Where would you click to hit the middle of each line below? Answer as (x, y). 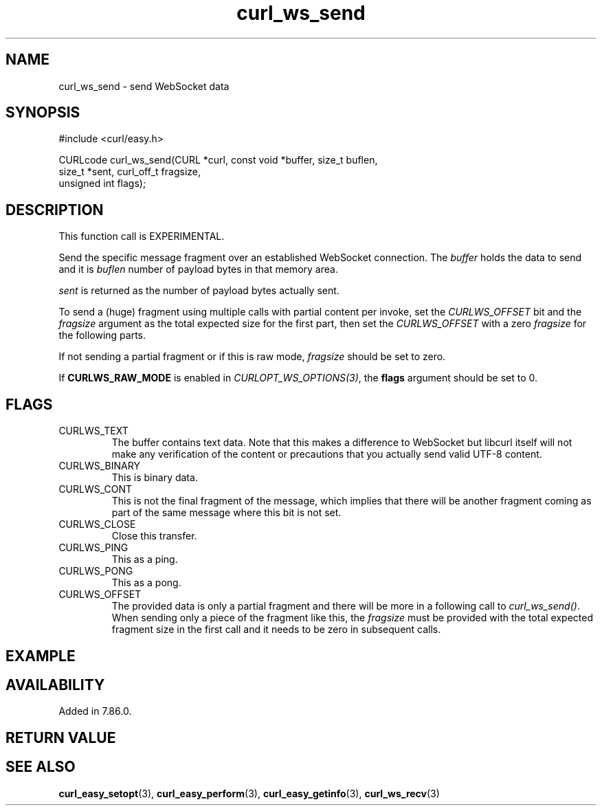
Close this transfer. (154, 536)
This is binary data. (155, 478)
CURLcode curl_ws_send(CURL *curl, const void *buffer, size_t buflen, (218, 160)
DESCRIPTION (55, 210)
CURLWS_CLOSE (97, 524)
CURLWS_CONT (96, 489)
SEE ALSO (41, 767)
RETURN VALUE (61, 737)
